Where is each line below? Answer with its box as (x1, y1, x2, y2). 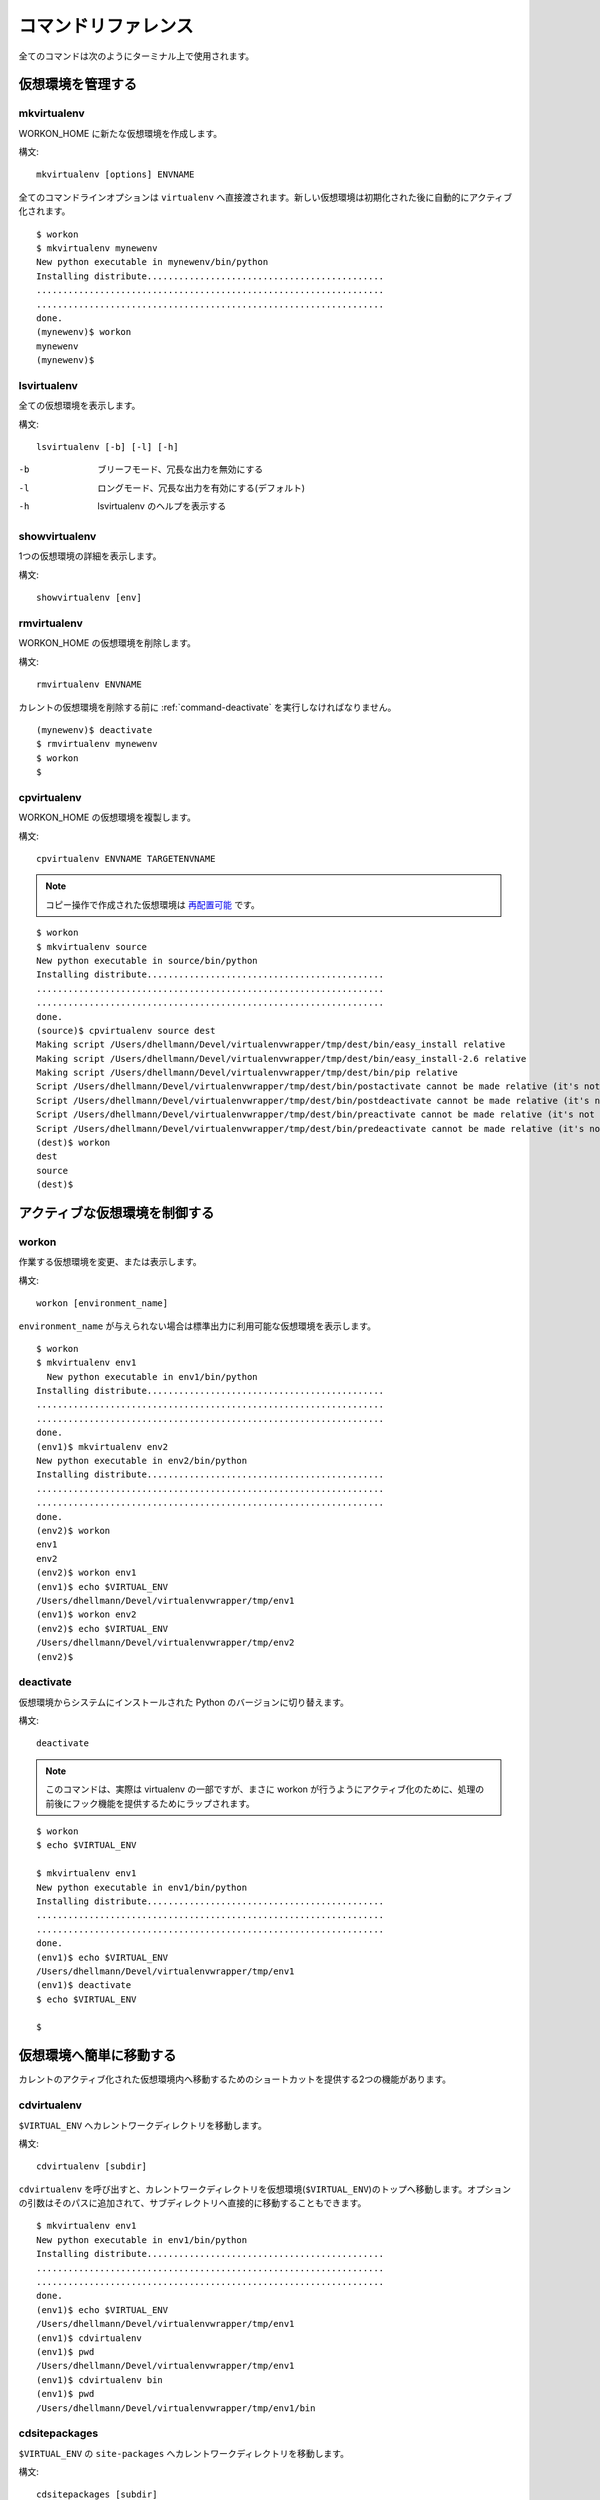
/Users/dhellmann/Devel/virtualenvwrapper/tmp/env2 (36, 1637, 295, 1649)
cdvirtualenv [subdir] (36, 2161, 148, 2172)
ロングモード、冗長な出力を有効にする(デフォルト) (97, 481, 305, 494)
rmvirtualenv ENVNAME (36, 679, 142, 690)
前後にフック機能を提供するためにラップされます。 (45, 1797, 255, 1809)
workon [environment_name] (36, 1298, 169, 1309)
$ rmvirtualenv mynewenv (36, 738, 158, 750)
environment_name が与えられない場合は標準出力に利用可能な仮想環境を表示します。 (18, 1320, 377, 1332)
